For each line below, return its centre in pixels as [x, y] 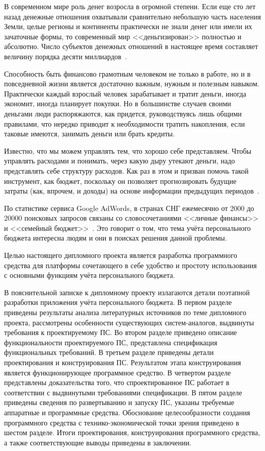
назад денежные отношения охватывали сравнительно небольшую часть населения [132, 16]
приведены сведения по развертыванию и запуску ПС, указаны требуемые [119, 402]
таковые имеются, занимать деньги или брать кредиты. [90, 134]
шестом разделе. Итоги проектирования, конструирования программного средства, [132, 432]
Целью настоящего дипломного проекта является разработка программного [121, 255]
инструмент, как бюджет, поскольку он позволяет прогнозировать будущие [121, 181]
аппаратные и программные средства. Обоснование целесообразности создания [127, 412]
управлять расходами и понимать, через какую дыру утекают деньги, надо [120, 161]
